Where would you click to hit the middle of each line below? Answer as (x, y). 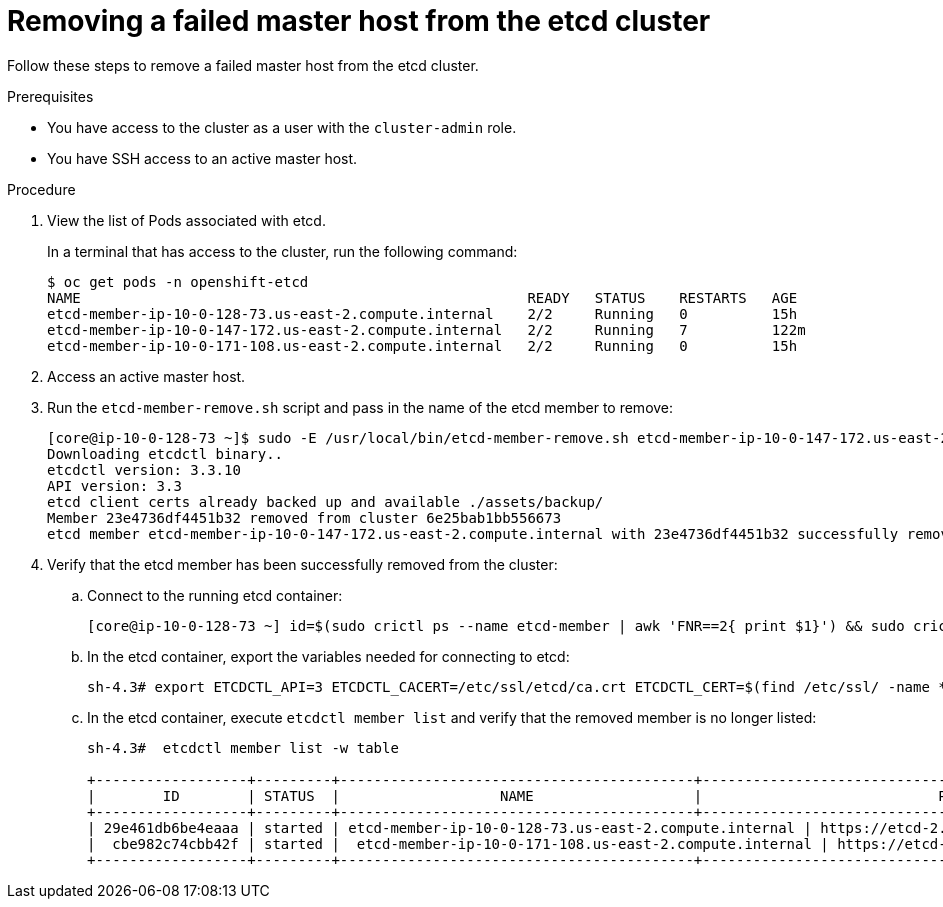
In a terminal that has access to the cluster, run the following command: (282, 251)
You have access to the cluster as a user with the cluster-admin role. (282, 127)
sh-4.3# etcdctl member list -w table (243, 747)
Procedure (41, 189)
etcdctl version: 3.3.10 (144, 469)
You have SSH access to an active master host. (202, 158)
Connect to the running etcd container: (215, 595)
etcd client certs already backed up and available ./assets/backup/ (325, 501)
